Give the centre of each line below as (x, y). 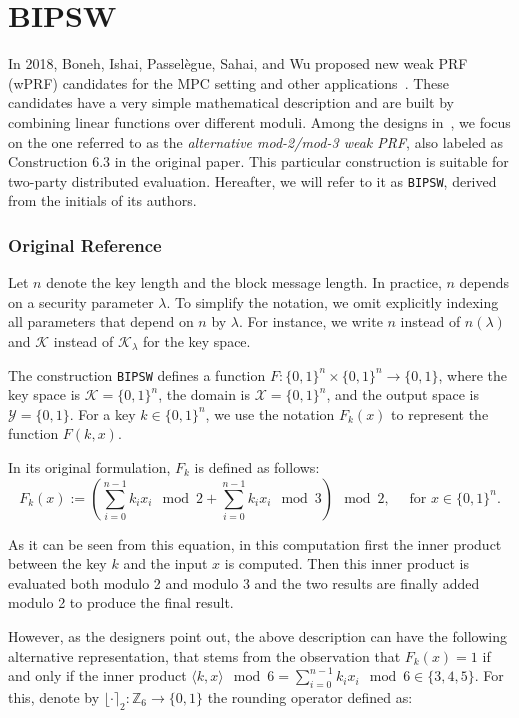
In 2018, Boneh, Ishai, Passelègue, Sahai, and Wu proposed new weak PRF (238, 63)
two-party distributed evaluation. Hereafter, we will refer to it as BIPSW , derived (252, 180)
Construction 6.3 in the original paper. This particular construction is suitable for (258, 161)
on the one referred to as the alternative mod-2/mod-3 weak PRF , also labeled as (256, 141)
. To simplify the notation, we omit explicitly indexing (332, 301)
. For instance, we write (311, 321)
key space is (44, 394)
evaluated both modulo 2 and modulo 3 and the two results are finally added (244, 582)
